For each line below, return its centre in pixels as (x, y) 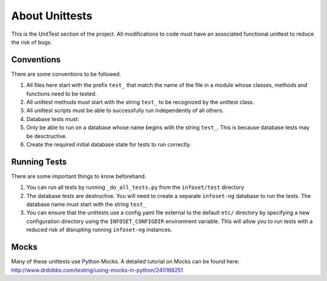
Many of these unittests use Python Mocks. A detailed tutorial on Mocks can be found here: (125, 262)
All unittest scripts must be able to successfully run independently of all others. (125, 111)
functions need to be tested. (61, 93)
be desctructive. (47, 136)
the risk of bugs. (32, 42)
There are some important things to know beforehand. (79, 176)
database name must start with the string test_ (86, 204)
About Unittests (52, 16)
